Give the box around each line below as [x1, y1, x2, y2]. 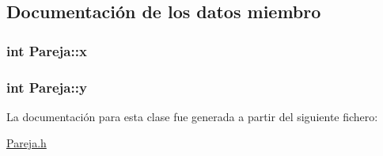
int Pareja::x [6, 40, 87, 60]
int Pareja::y [6, 77, 87, 97]
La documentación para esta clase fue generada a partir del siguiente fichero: [6, 108, 378, 124]
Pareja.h [6, 135, 47, 151]
